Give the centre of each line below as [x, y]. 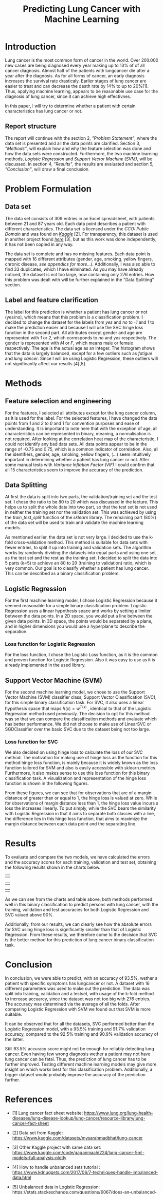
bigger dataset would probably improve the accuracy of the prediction [75, 1075]
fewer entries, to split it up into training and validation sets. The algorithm [78, 548]
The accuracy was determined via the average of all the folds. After [72, 1004]
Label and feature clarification [52, 300]
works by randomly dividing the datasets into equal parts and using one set [81, 553]
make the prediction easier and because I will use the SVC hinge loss [74, 327]
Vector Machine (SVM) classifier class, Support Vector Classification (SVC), [81, 697]
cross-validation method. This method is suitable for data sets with [81, 542]
